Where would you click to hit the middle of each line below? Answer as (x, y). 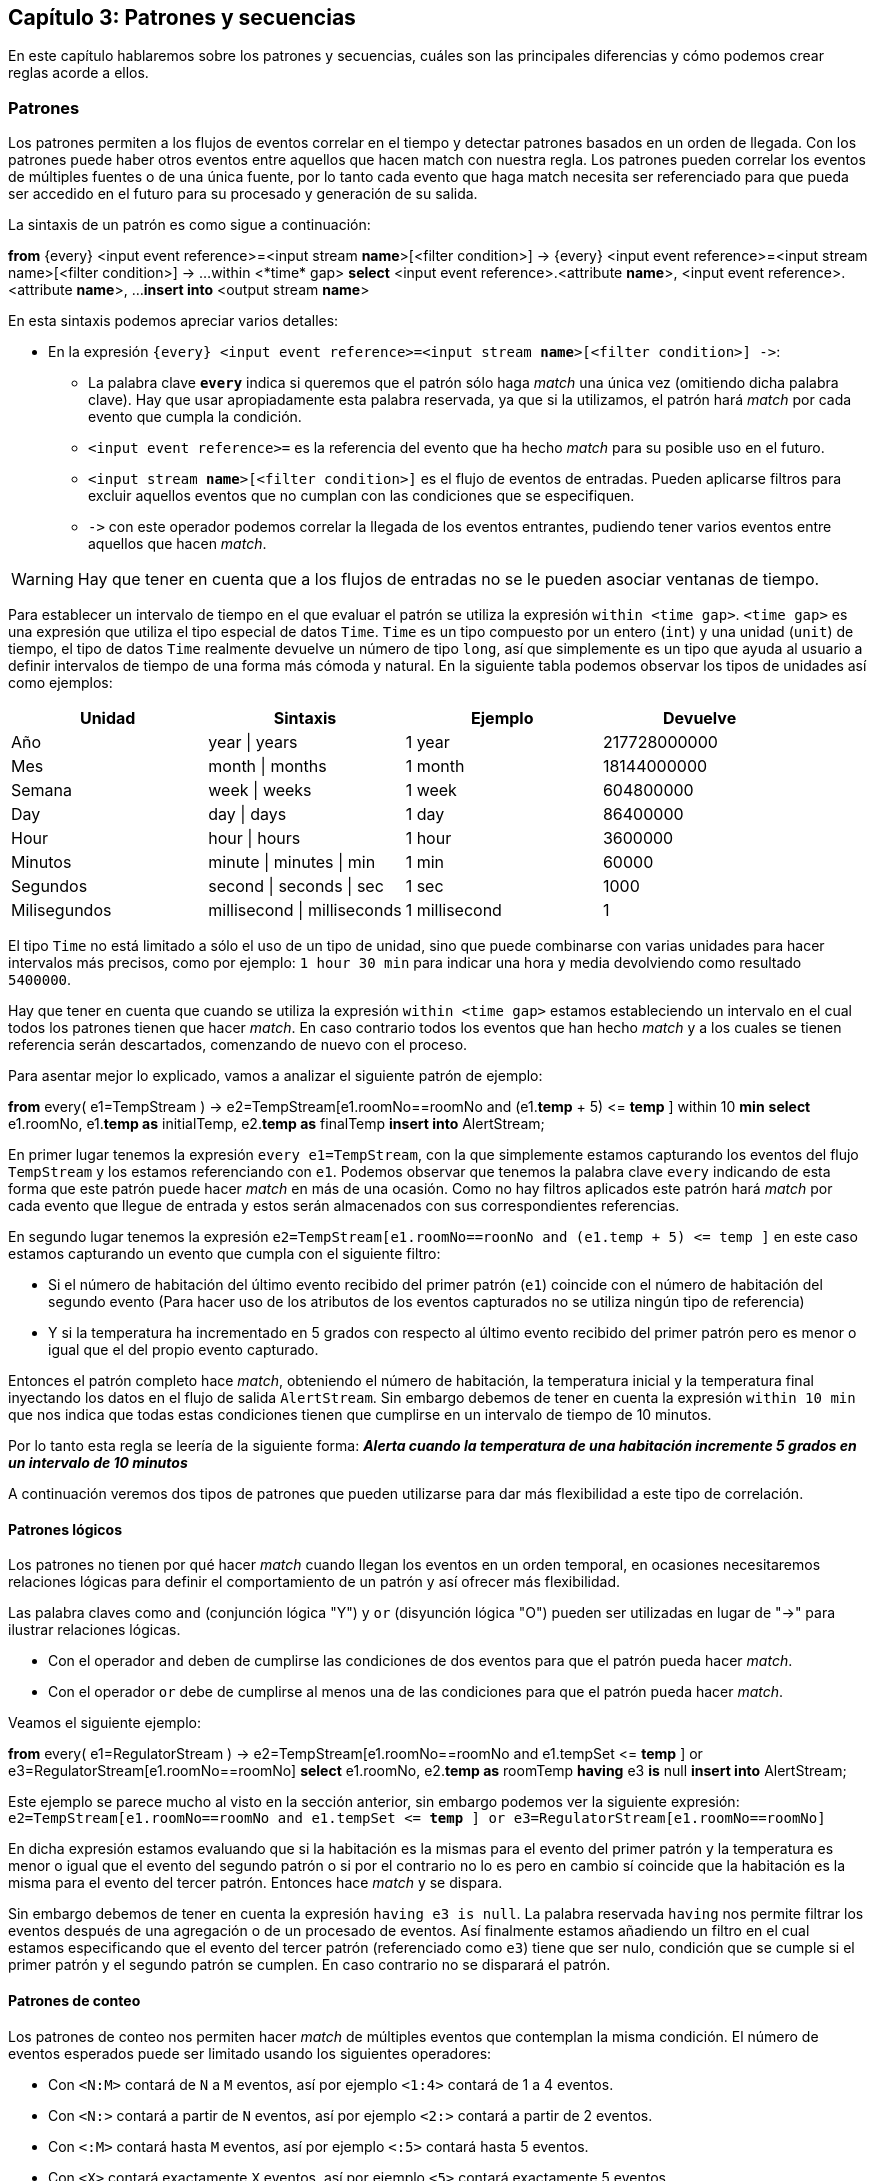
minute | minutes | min (292, 862)
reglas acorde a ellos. (78, 73)
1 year (427, 742)
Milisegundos (61, 910)
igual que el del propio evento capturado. (183, 1350)
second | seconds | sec (296, 886)
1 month (435, 766)
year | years (253, 742)
